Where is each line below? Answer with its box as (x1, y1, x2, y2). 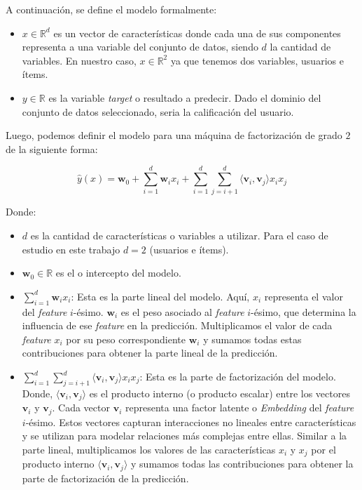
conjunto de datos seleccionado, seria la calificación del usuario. (22, 104, 294, 119)
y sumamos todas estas (203, 331, 302, 346)
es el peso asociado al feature (120, 304, 244, 319)
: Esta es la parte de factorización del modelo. (139, 369, 336, 384)
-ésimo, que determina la (251, 304, 356, 319)
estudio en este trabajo (22, 241, 120, 256)
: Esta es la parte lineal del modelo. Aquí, (71, 289, 250, 303)
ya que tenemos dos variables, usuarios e (170, 53, 344, 67)
